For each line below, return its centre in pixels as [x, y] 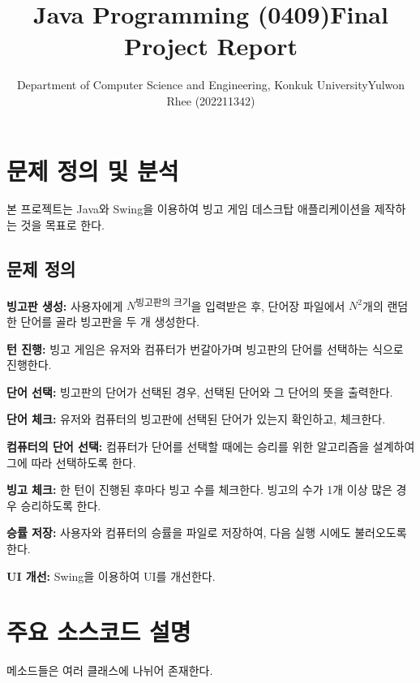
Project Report [210, 46]
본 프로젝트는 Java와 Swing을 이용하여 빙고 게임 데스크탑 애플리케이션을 [189, 209]
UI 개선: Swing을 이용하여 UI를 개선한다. [111, 576]
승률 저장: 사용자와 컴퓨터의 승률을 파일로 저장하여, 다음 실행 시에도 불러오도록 [207, 533]
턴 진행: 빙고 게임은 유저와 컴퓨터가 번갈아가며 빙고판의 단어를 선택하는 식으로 [205, 348]
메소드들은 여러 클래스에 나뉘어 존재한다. [110, 670]
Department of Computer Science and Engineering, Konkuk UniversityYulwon [211, 85]
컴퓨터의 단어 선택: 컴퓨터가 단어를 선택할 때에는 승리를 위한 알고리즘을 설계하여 [211, 447]
